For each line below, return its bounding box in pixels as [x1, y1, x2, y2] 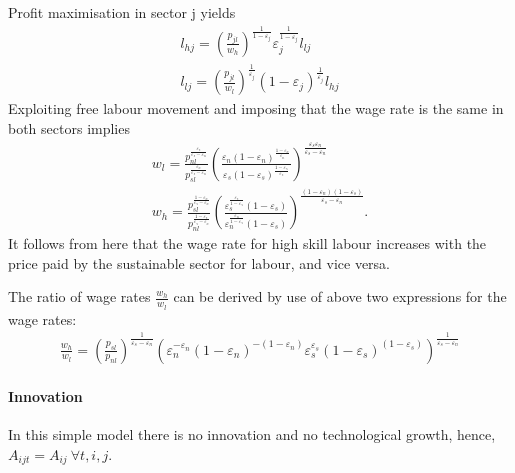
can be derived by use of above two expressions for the [173, 286, 507, 307]
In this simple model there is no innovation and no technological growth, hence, [8, 424, 496, 445]
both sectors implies [8, 117, 130, 138]
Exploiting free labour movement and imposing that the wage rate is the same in [8, 98, 504, 119]
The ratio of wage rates [8, 286, 151, 307]
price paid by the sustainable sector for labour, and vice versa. [8, 252, 391, 273]
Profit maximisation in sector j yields [8, 2, 236, 22]
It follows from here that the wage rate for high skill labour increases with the [8, 233, 487, 254]
